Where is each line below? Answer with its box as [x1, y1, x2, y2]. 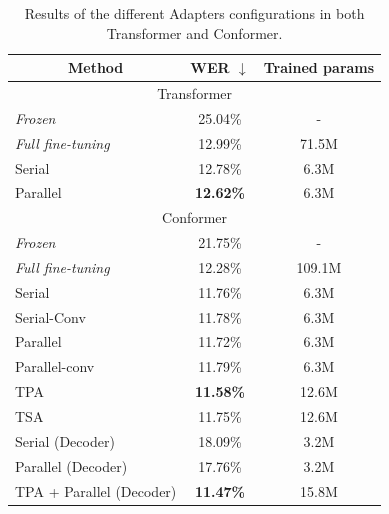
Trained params [263, 57, 375, 78]
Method [67, 57, 124, 78]
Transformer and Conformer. [106, 22, 283, 43]
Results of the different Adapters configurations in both [24, 3, 365, 23]
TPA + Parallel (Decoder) [15, 480, 177, 501]
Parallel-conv [15, 356, 95, 377]
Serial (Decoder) [15, 430, 115, 451]
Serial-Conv [15, 306, 86, 327]
